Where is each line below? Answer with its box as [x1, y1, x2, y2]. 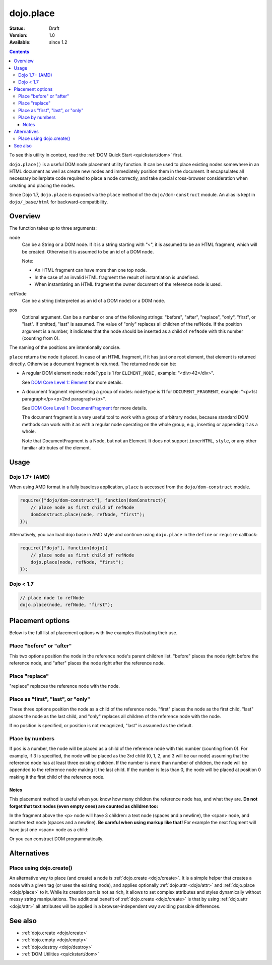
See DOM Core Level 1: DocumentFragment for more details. [22, 405, 148, 411]
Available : [9, 39, 31, 45]
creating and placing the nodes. [9, 182, 76, 188]
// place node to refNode [20, 595, 84, 600]
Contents [9, 48, 30, 55]
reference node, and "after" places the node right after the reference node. [9, 660, 165, 666]
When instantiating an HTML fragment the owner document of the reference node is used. [34, 281, 222, 287]
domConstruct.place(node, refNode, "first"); [30, 512, 145, 517]
